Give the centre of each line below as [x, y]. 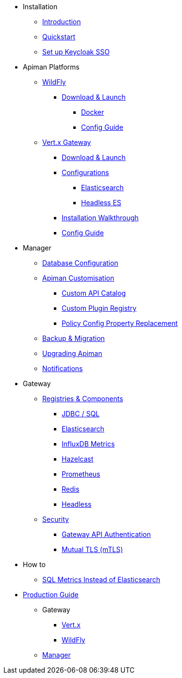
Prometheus [81, 474]
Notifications [63, 368]
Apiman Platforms [51, 67]
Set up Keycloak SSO [76, 52]
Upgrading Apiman [72, 353]
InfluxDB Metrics [88, 444]
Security [56, 519]
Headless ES [101, 203]
